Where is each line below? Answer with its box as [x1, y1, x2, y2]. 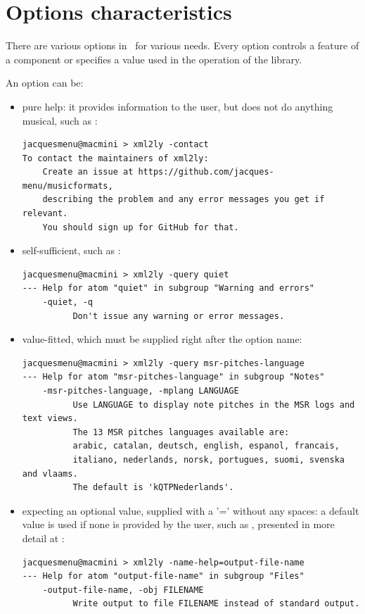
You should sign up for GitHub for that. [42, 222, 239, 232]
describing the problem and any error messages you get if [42, 194, 325, 205]
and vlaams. [22, 468, 78, 479]
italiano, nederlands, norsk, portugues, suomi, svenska [72, 454, 345, 465]
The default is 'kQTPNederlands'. [72, 482, 234, 493]
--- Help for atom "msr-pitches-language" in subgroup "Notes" [22, 372, 325, 382]
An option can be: [6, 75, 84, 90]
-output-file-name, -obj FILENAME [42, 584, 204, 595]
